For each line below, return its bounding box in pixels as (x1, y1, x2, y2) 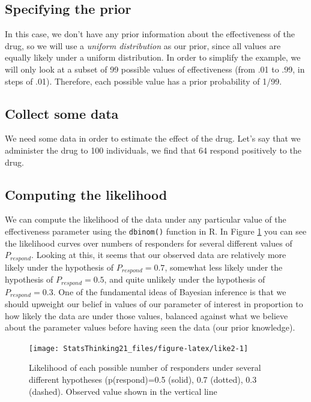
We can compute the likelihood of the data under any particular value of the (5, 213, 286, 226)
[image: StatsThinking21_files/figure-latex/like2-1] (29, 344, 249, 353)
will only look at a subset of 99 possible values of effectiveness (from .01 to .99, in (5, 62, 305, 75)
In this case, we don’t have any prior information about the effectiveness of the (5, 28, 295, 40)
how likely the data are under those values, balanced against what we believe (5, 309, 288, 322)
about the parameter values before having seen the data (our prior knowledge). (5, 321, 295, 334)
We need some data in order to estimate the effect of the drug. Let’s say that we (5, 132, 301, 145)
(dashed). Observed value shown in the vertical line (29, 385, 217, 397)
